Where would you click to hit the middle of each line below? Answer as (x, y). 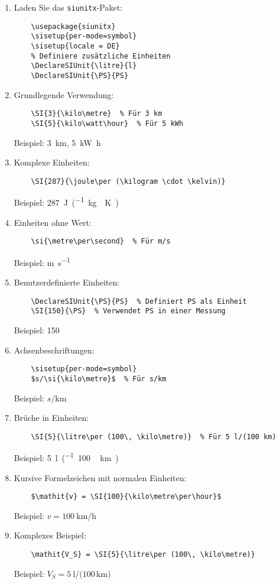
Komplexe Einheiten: (52, 162)
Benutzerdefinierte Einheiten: (67, 282)
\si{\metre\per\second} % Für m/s (101, 241)
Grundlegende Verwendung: (64, 94)
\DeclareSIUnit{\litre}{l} (84, 66)
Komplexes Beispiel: (50, 535)
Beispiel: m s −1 (42, 261)
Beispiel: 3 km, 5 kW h (57, 142)
